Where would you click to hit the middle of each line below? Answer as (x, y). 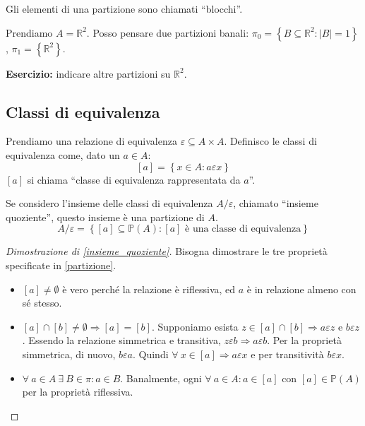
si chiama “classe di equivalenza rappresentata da (134, 179)
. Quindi (150, 354)
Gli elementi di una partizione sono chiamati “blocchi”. (124, 8)
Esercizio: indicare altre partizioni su (88, 73)
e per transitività (287, 354)
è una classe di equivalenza (243, 229)
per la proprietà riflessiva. (78, 392)
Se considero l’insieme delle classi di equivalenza (109, 203)
